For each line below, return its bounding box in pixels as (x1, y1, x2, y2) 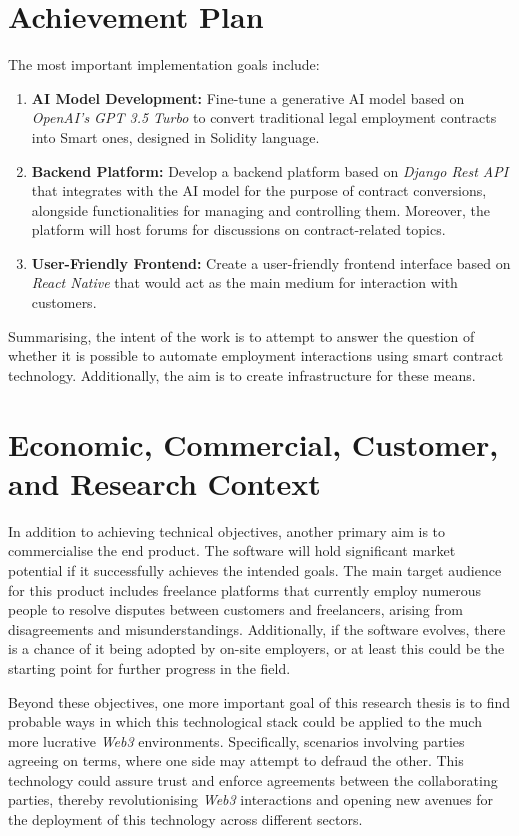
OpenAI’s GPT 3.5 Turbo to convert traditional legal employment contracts (31, 107, 497, 128)
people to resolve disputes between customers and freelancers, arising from (8, 599, 463, 620)
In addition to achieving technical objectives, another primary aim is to (8, 520, 446, 541)
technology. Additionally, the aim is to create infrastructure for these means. (8, 364, 476, 385)
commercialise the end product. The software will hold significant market (8, 540, 456, 561)
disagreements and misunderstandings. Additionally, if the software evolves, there (8, 618, 506, 639)
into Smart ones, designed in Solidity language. (31, 126, 320, 147)
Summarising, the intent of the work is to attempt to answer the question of (8, 325, 475, 346)
